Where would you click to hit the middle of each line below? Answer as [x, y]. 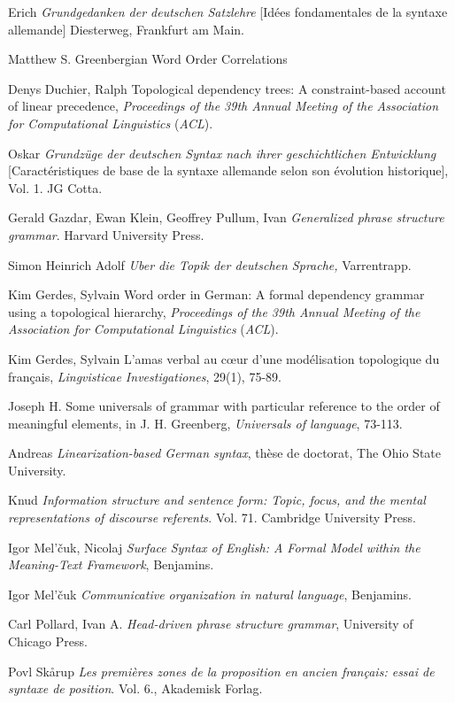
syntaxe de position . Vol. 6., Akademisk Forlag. [135, 688]
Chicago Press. [48, 641]
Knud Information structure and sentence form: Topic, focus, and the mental [217, 500]
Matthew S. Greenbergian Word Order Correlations [148, 59]
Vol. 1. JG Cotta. [55, 187]
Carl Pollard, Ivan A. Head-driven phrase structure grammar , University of [211, 624]
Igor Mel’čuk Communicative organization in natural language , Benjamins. [210, 594]
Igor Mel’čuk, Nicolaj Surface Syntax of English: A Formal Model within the [214, 547]
